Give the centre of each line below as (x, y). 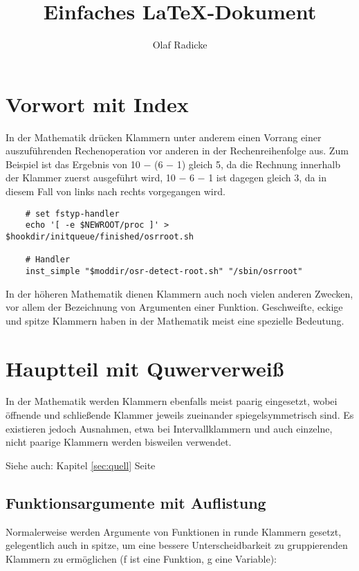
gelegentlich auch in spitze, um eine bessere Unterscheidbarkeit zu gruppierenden (177, 545)
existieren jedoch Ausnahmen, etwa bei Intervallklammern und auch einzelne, (169, 428)
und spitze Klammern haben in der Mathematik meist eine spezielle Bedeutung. (175, 320)
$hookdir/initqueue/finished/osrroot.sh (100, 236)
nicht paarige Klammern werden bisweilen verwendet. (119, 442)
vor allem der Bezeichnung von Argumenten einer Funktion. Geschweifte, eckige (174, 307)
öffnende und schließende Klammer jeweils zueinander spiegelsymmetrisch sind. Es (180, 415)
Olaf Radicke (180, 45)
